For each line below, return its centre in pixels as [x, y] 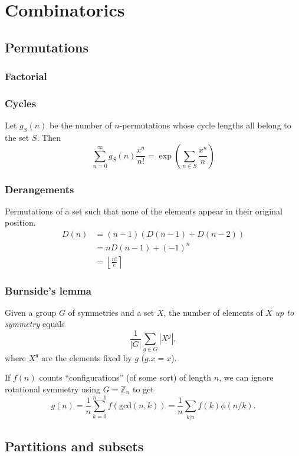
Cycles [21, 103]
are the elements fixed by [87, 357]
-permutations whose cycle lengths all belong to [205, 125]
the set [17, 138]
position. [20, 222]
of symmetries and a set [111, 312]
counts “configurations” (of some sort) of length [125, 377]
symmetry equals [35, 324]
